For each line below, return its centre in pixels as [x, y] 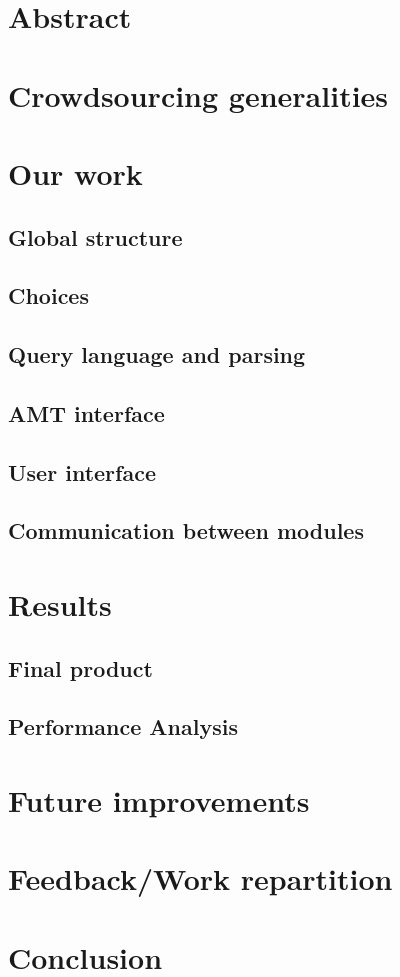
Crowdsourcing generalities [198, 94]
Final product [80, 667]
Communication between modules [186, 530]
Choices [48, 295]
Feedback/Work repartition [200, 878]
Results [60, 604]
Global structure [95, 236]
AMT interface [86, 412]
